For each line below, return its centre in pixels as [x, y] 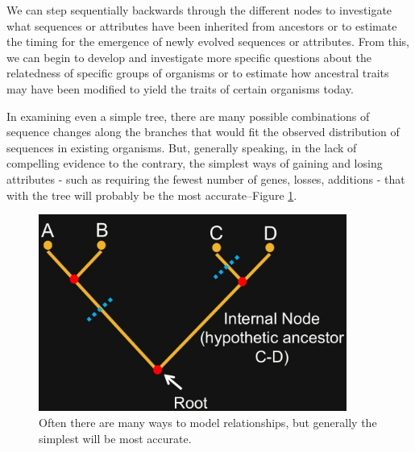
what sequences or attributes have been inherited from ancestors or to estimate [202, 25]
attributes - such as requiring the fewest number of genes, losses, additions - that [206, 178]
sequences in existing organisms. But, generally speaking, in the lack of [182, 147]
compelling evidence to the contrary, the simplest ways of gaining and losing [195, 163]
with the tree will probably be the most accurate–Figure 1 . [152, 195]
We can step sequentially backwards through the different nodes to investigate [199, 10]
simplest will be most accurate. [115, 438]
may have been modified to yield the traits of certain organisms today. [180, 88]
